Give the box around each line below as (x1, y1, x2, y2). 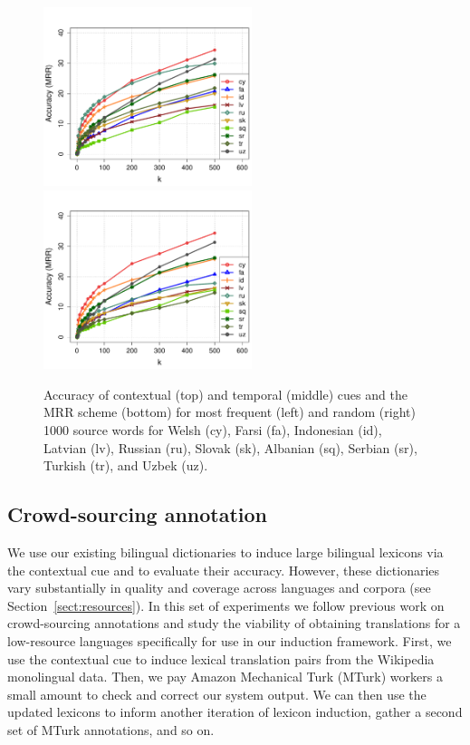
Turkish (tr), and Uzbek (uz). (43, 456, 208, 475)
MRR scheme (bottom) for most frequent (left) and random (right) (43, 402, 416, 421)
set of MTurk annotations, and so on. (7, 720, 215, 739)
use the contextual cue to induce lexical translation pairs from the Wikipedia (7, 649, 435, 668)
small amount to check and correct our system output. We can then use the (7, 684, 427, 703)
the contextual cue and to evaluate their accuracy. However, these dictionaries (7, 560, 440, 579)
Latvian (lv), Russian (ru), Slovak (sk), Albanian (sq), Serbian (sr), (43, 438, 417, 457)
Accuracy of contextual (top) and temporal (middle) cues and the (43, 384, 408, 403)
